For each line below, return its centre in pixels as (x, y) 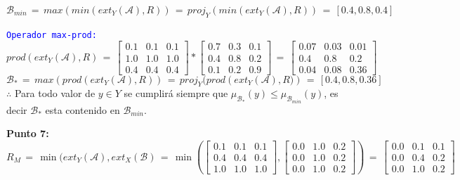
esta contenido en (83, 109)
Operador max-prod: (52, 35)
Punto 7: (28, 133)
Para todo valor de (55, 93)
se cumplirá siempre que (176, 93)
